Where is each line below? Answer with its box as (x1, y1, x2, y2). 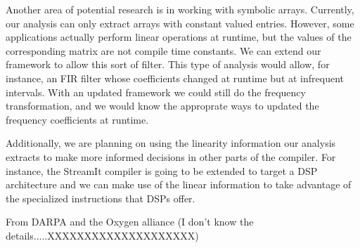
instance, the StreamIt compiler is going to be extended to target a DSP (6, 163, 318, 178)
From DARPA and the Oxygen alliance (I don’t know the (6, 214, 254, 229)
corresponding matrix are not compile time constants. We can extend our (6, 43, 321, 58)
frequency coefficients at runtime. (6, 112, 149, 126)
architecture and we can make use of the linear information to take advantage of (6, 177, 352, 192)
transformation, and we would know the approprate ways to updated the (6, 98, 319, 113)
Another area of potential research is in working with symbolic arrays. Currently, (6, 2, 354, 16)
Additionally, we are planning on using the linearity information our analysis (6, 136, 336, 150)
